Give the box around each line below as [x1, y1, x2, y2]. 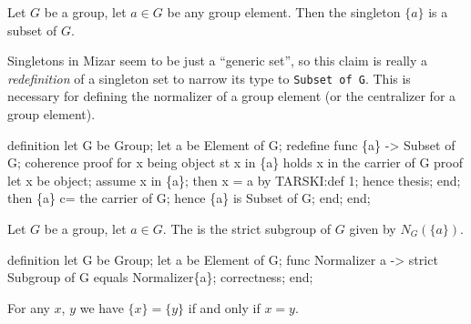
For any [7, 298, 50, 317]
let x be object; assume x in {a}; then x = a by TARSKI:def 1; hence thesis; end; [7, 170, 461, 189]
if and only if [188, 298, 261, 317]
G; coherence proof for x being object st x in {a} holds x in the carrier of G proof [7, 153, 463, 172]
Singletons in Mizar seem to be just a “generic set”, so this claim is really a [7, 51, 428, 70]
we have [79, 298, 124, 317]
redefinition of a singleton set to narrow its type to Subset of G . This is [7, 68, 411, 87]
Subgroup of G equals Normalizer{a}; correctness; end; [7, 268, 313, 287]
